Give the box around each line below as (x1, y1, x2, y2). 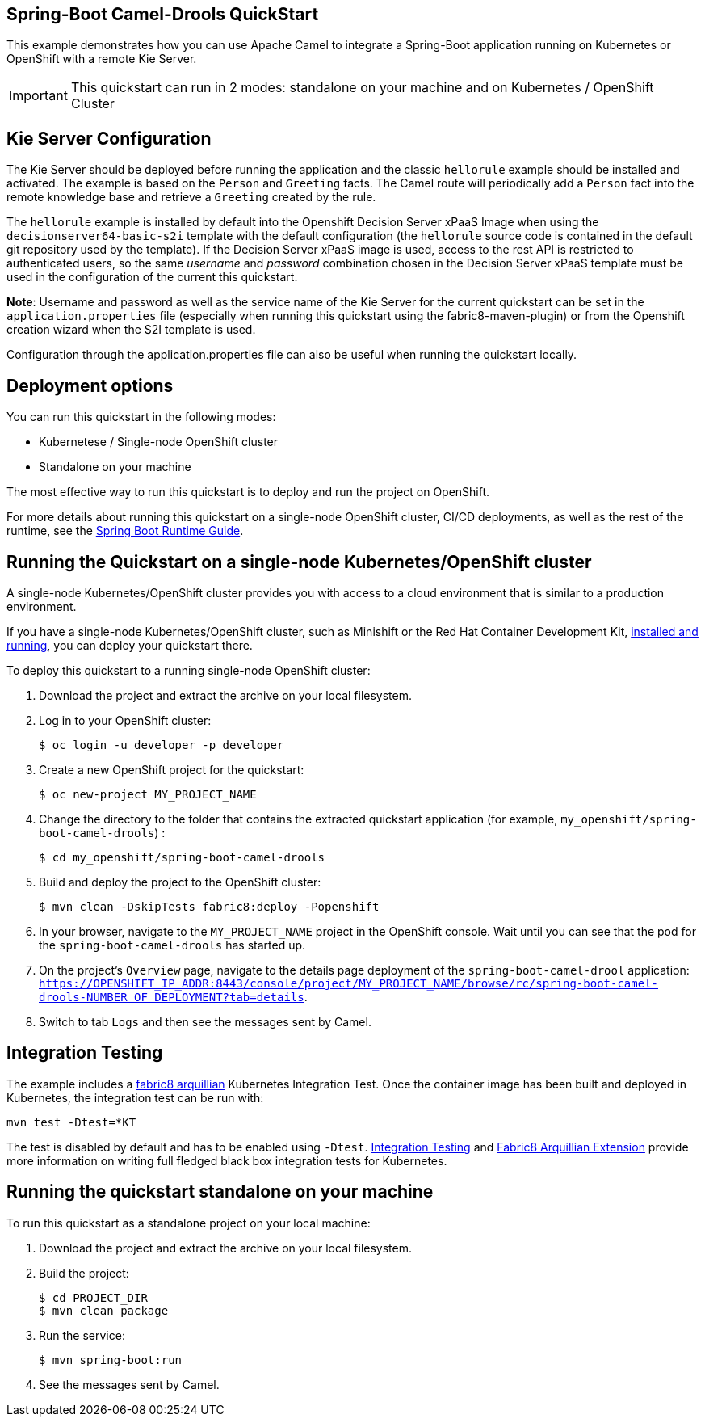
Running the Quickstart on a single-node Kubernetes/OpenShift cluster (6, 551, 592, 572)
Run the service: (39, 1328, 125, 1342)
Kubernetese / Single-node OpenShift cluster (39, 435, 279, 449)
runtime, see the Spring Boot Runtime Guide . (6, 524, 244, 538)
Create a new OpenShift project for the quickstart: (39, 762, 304, 777)
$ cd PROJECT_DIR (39, 1290, 148, 1304)
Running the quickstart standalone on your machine (6, 1181, 434, 1202)
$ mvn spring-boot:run (39, 1353, 183, 1366)
